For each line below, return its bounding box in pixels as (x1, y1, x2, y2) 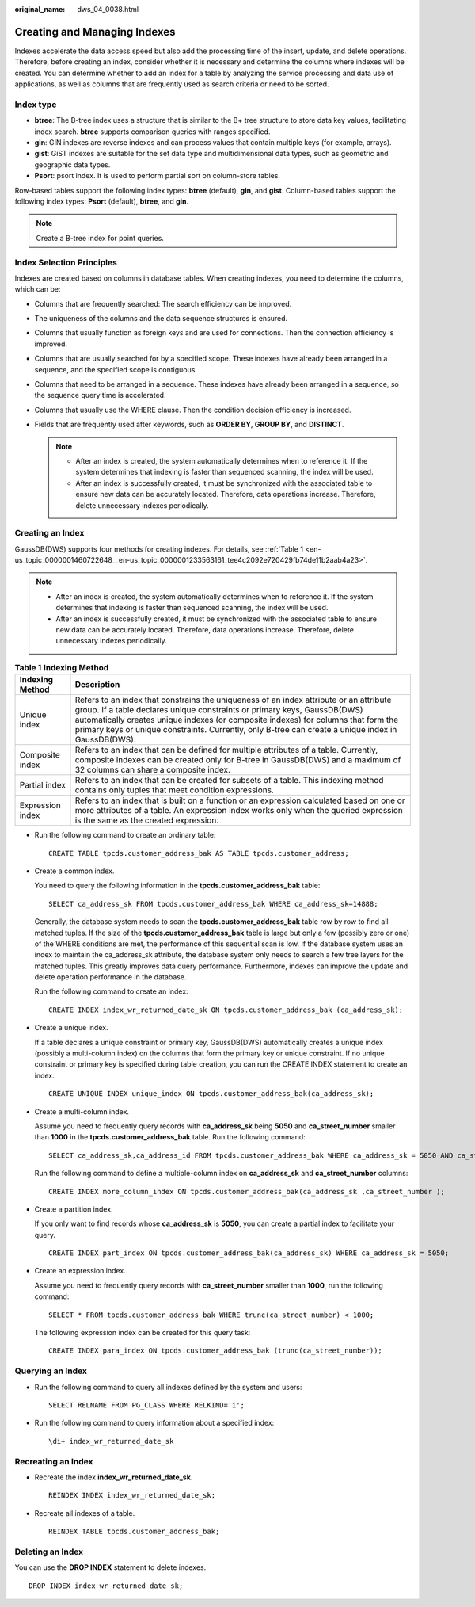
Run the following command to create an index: (34, 987, 189, 996)
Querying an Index (14, 1365, 87, 1376)
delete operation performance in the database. (34, 972, 187, 982)
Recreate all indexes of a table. (34, 1508, 135, 1517)
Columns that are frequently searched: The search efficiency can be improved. (34, 299, 292, 308)
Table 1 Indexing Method (14, 662, 109, 673)
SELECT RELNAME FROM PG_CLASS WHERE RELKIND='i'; (48, 1400, 245, 1410)
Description (74, 679, 120, 690)
